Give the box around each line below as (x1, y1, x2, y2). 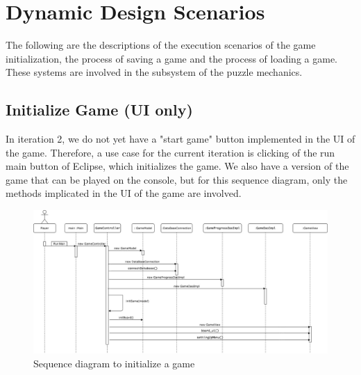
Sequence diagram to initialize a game (33, 356, 195, 370)
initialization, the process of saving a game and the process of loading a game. (6, 51, 338, 65)
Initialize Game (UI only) (6, 99, 193, 120)
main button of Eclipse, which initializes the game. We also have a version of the (6, 159, 349, 173)
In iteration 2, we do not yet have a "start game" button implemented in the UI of (6, 131, 355, 146)
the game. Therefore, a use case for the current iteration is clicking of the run (6, 145, 335, 159)
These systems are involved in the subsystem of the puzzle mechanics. (6, 65, 303, 79)
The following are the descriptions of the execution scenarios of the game (6, 38, 316, 52)
